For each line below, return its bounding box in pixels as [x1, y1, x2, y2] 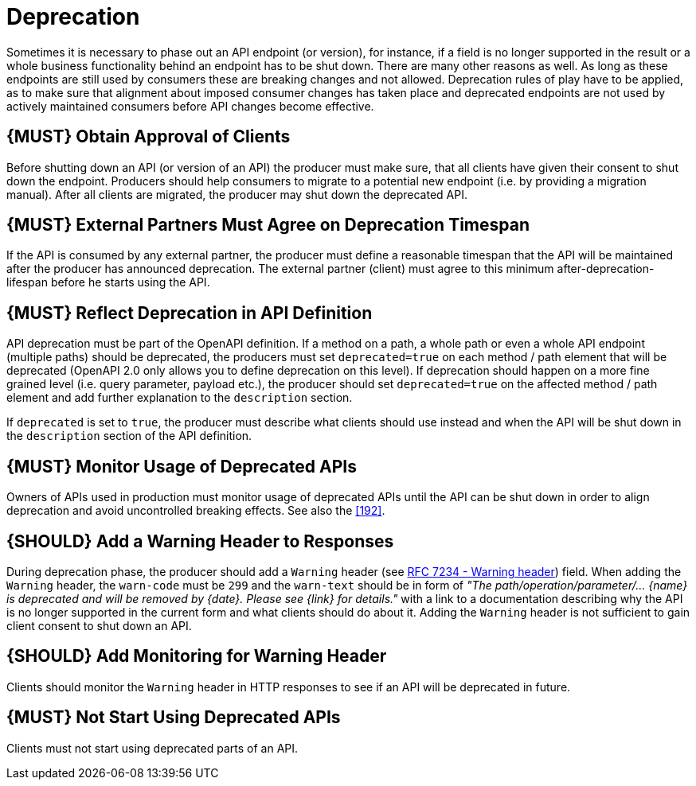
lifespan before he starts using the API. [6, 275, 210, 290]
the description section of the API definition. [6, 429, 252, 443]
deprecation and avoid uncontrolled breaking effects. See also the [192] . [6, 504, 385, 518]
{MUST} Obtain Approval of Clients [6, 126, 291, 147]
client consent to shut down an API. [6, 618, 192, 632]
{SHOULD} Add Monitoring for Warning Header [6, 646, 387, 667]
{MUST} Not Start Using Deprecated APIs [6, 707, 341, 728]
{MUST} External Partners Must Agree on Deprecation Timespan [6, 215, 530, 235]
